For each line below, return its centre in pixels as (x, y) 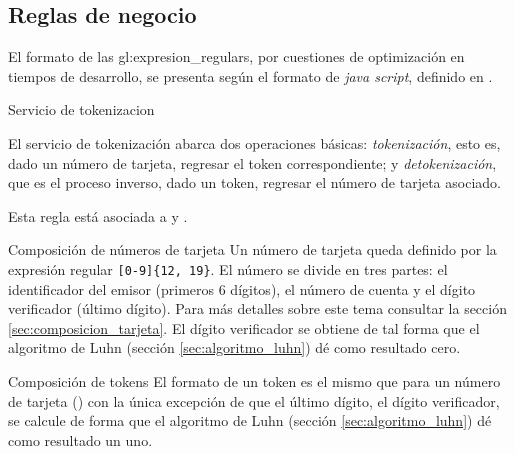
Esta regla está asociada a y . (98, 215)
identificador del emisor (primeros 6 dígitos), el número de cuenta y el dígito (242, 288)
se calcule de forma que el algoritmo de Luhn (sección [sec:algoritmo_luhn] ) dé (250, 420)
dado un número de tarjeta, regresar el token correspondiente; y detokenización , (252, 162)
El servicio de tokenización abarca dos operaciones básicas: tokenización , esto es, (254, 142)
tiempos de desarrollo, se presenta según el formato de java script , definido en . (250, 75)
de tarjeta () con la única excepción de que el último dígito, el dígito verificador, (254, 400)
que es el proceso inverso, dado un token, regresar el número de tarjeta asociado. (254, 182)
